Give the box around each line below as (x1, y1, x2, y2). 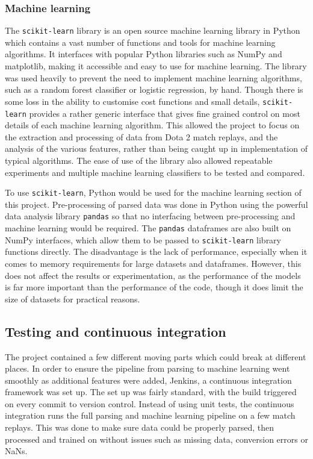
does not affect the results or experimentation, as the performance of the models (5, 269, 301, 281)
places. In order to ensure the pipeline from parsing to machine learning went (5, 362, 290, 375)
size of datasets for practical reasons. (5, 292, 140, 305)
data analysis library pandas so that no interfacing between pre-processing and (5, 210, 296, 222)
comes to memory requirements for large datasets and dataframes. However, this (5, 257, 302, 269)
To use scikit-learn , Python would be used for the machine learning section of (5, 186, 302, 199)
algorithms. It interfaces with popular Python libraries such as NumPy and (5, 48, 282, 60)
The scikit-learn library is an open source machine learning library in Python (5, 24, 300, 37)
